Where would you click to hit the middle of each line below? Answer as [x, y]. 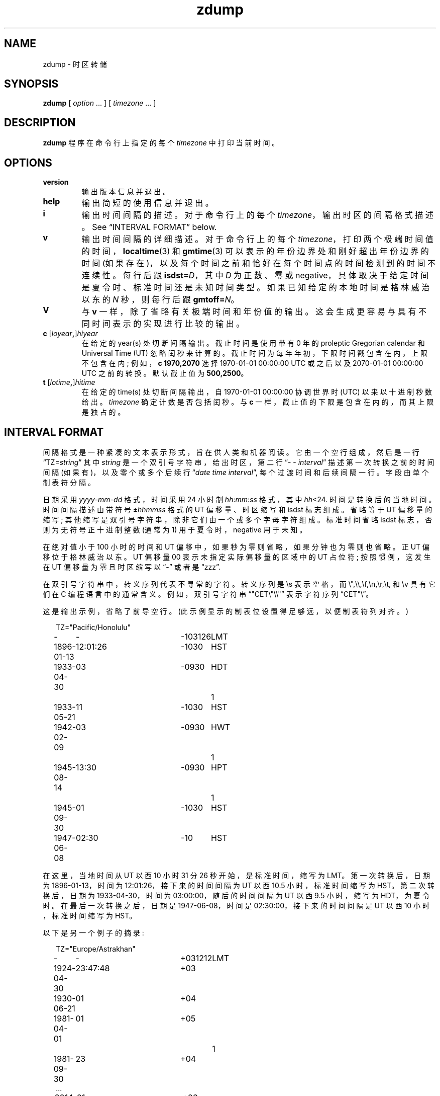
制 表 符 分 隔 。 [69, 482]
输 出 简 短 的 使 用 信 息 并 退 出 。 [147, 203]
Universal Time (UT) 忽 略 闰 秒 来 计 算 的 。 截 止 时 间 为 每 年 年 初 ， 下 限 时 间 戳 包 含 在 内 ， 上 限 [255, 353]
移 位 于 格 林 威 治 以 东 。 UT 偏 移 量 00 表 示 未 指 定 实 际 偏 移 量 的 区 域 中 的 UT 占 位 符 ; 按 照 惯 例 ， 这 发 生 [237, 557]
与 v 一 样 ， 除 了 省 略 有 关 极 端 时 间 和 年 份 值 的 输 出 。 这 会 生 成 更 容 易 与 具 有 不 [254, 312]
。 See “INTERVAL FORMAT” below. [149, 227]
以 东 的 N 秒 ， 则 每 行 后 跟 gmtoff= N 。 [160, 300]
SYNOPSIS [31, 84]
